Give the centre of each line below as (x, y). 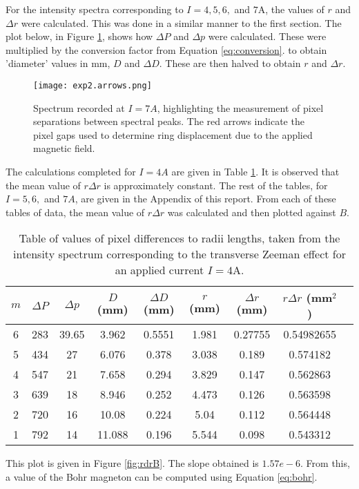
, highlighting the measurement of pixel (240, 107)
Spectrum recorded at (79, 107)
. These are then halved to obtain (230, 63)
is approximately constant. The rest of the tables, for (216, 185)
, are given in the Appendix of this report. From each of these (205, 199)
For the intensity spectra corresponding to (95, 9)
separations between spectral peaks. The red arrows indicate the (169, 121)
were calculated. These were (267, 36)
